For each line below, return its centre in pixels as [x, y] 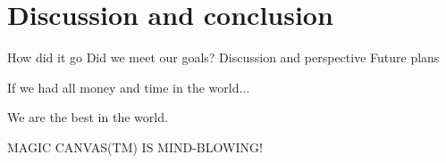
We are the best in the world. [88, 117]
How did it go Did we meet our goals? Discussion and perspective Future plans [223, 57]
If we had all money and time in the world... [129, 87]
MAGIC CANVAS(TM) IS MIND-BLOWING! [135, 147]
